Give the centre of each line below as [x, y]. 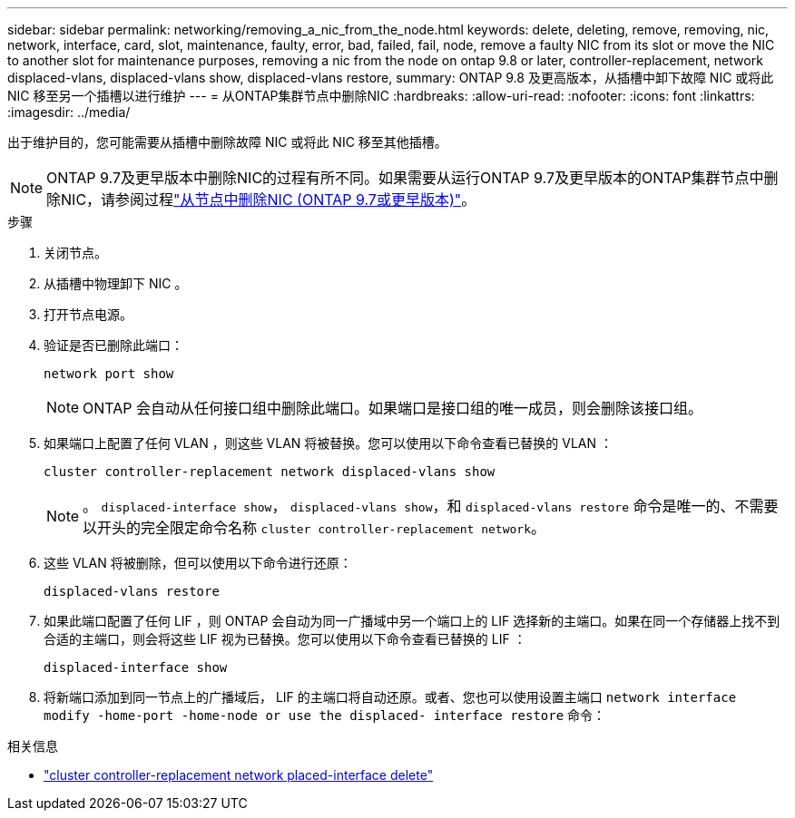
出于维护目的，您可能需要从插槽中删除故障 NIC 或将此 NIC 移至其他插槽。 [227, 142]
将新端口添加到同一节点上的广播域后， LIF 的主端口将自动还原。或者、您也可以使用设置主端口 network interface [390, 697]
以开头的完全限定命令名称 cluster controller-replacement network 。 [314, 528]
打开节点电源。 [88, 314]
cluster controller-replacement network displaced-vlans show [270, 472]
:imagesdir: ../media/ [69, 112]
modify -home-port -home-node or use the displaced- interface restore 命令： [325, 715]
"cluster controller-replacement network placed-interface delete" [239, 775]
